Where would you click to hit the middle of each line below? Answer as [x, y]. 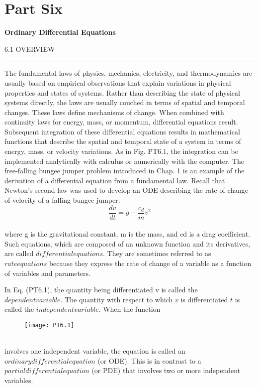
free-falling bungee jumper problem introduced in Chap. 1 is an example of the [125, 171]
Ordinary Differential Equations [60, 32]
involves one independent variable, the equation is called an [95, 351]
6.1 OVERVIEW [30, 49]
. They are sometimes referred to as [157, 253]
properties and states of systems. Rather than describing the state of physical [122, 92]
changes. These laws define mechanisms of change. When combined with [114, 112]
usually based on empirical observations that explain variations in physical [118, 82]
